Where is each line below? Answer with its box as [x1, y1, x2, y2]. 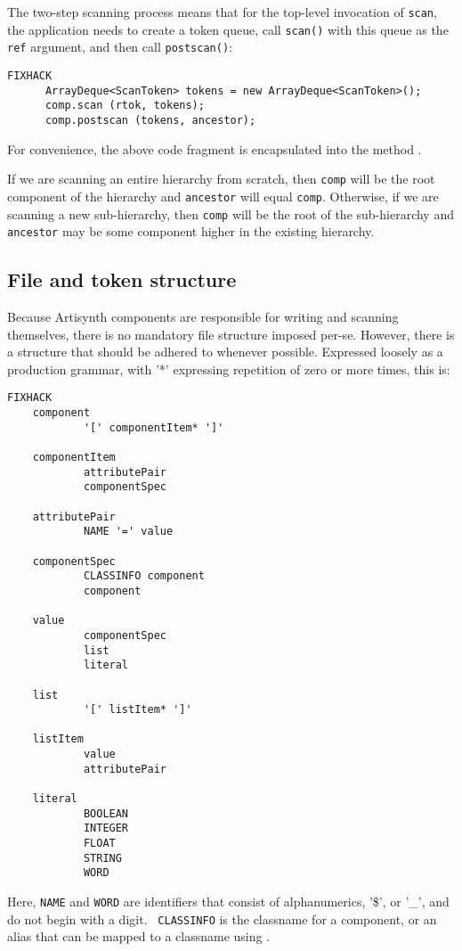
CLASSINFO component [83, 570, 205, 583]
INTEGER [83, 822, 129, 835]
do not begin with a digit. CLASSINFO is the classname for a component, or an [7, 909, 437, 928]
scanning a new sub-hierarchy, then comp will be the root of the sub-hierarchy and [7, 204, 454, 223]
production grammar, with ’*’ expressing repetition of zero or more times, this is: [7, 359, 450, 378]
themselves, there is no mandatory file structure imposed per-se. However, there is [7, 324, 455, 343]
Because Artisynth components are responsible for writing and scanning [7, 307, 399, 326]
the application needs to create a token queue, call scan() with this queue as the [7, 20, 449, 38]
